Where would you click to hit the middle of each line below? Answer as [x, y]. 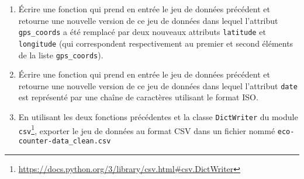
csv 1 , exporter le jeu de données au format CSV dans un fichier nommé [147, 129]
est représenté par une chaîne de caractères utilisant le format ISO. [138, 97]
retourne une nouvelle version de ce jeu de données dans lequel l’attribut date [158, 85]
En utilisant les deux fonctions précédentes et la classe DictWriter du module [158, 117]
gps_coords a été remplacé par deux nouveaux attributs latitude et [142, 32]
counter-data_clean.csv [65, 141]
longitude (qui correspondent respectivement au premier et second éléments [156, 43]
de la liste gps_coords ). [61, 55]
